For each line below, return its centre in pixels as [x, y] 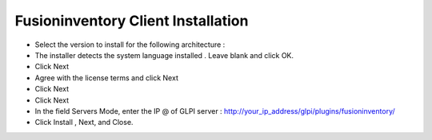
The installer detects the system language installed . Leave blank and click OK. [164, 55]
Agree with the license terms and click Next [107, 78]
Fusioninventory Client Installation [132, 21]
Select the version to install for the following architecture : [130, 45]
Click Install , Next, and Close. [84, 122]
